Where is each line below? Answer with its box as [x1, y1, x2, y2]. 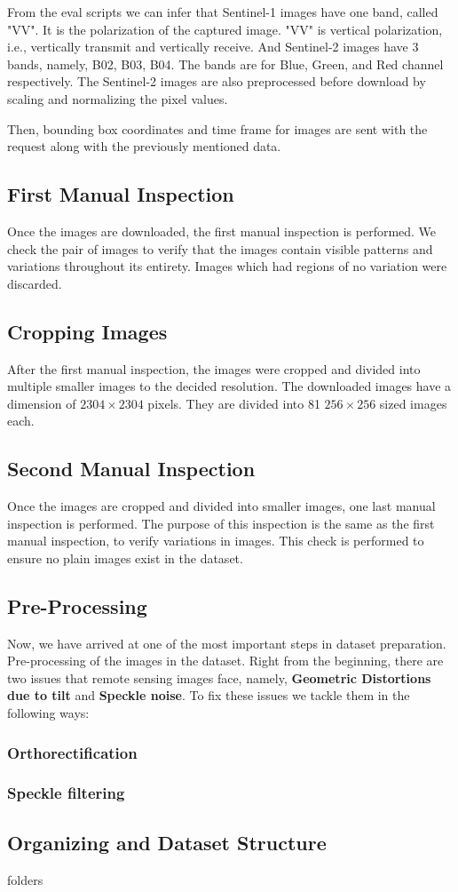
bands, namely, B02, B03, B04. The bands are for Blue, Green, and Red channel [7, 54, 444, 73]
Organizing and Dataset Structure [7, 828, 327, 856]
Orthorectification [7, 741, 138, 763]
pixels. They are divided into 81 [147, 394, 320, 412]
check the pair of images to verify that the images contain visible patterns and [7, 239, 433, 258]
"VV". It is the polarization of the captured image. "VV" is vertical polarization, [7, 20, 443, 38]
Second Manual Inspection [7, 455, 256, 482]
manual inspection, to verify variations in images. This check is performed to [7, 531, 424, 550]
